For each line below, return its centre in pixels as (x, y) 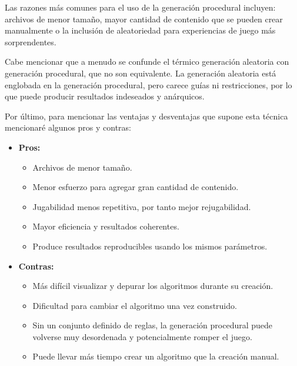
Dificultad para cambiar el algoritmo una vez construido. (135, 305)
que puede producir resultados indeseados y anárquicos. (105, 96)
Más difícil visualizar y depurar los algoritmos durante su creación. (153, 286)
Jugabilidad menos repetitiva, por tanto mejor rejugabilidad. (142, 206)
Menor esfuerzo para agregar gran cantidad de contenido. (136, 187)
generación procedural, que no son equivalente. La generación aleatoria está (141, 73)
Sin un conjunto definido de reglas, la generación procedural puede (153, 325)
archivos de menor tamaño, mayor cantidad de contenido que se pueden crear (144, 19)
